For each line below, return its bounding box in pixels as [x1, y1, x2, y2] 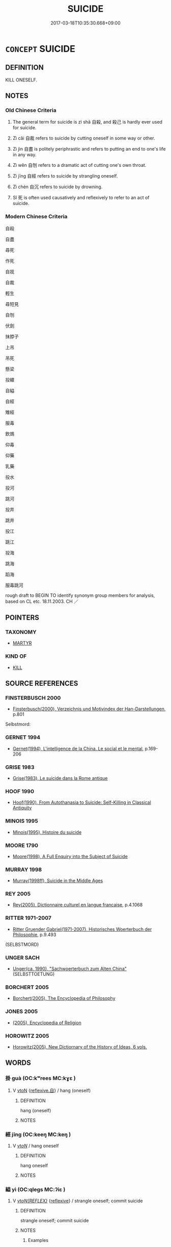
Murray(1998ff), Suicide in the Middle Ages [12, 878, 103, 884]
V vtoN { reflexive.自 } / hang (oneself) [12, 1087, 91, 1093]
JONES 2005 [5, 1008, 38, 1015]
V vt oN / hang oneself [12, 1143, 59, 1149]
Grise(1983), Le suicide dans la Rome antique [12, 775, 108, 781]
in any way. [12, 152, 37, 158]
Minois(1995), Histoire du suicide [12, 829, 82, 835]
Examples [27, 1237, 49, 1243]
